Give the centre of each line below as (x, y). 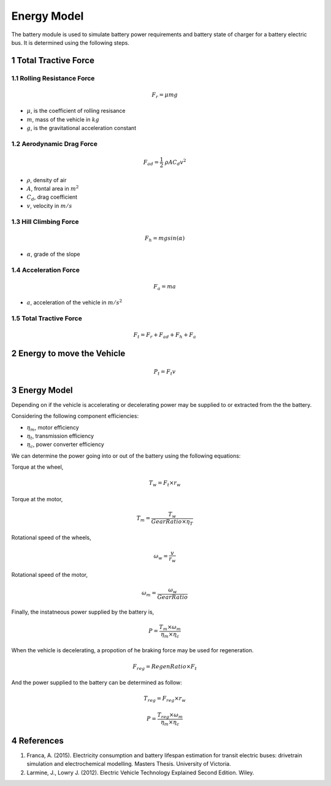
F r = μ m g (165, 95)
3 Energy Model (42, 390)
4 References (37, 740)
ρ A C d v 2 (175, 162)
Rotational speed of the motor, (50, 575)
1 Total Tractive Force (53, 60)
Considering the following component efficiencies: (75, 416)
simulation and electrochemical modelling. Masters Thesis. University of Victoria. (129, 764)
